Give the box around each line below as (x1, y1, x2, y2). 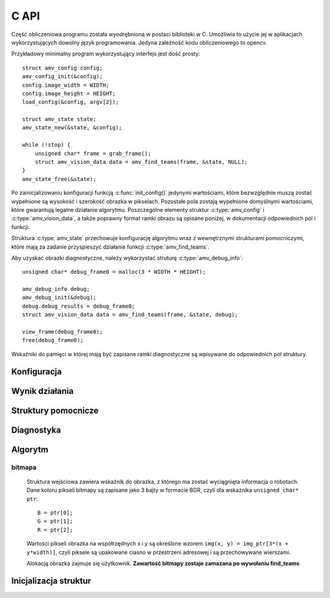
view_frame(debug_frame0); (22, 329, 103, 335)
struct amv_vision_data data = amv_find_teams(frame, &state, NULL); (34, 159, 248, 166)
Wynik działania (11, 385, 74, 396)
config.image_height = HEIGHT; (22, 90, 116, 97)
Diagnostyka (11, 425, 61, 435)
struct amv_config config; (22, 64, 103, 71)
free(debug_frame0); (22, 337, 84, 344)
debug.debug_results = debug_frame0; (22, 302, 136, 310)
